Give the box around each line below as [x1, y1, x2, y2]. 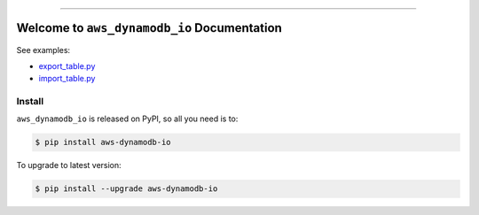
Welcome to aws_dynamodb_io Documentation [16, 20, 283, 35]
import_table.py [38, 73, 96, 84]
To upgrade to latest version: [16, 160, 122, 171]
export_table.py [38, 60, 96, 71]
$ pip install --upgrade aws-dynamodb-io [35, 184, 218, 194]
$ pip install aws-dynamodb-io [35, 137, 172, 148]
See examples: [16, 44, 71, 55]
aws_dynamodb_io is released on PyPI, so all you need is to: [16, 113, 239, 124]
